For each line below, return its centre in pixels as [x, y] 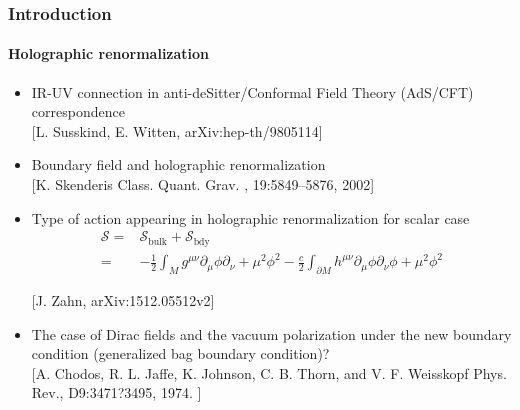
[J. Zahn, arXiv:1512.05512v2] [123, 300]
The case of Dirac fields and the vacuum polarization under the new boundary [271, 333]
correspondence [78, 111]
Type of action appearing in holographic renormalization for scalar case [250, 217]
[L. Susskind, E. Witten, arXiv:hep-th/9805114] [177, 130]
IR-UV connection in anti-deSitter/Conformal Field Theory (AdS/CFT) [252, 91]
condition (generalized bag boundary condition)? [180, 353]
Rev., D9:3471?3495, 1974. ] [116, 392]
